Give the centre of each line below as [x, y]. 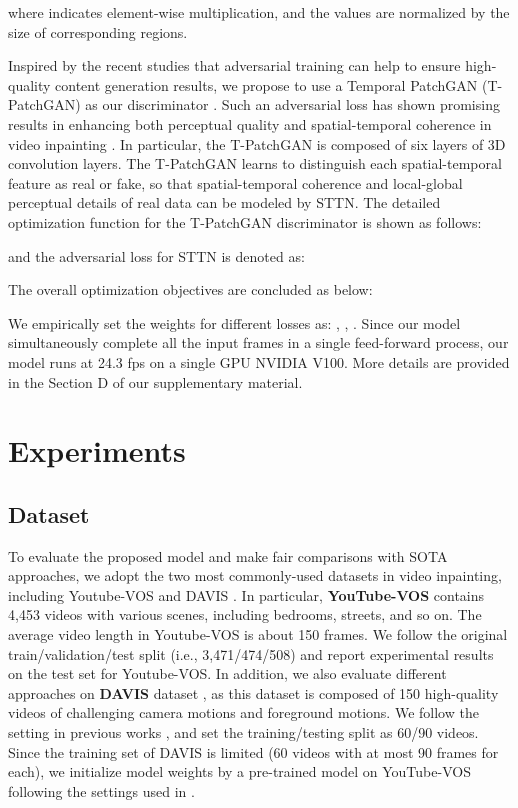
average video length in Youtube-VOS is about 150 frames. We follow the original [258, 634]
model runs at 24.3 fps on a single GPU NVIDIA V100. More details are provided [259, 361]
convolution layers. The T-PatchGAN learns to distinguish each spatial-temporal [255, 163]
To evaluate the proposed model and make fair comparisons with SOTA [228, 555]
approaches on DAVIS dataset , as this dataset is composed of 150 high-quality [253, 692]
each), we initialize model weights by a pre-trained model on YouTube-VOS [239, 771]
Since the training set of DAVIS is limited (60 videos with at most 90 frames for [253, 751]
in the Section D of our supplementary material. [155, 381]
